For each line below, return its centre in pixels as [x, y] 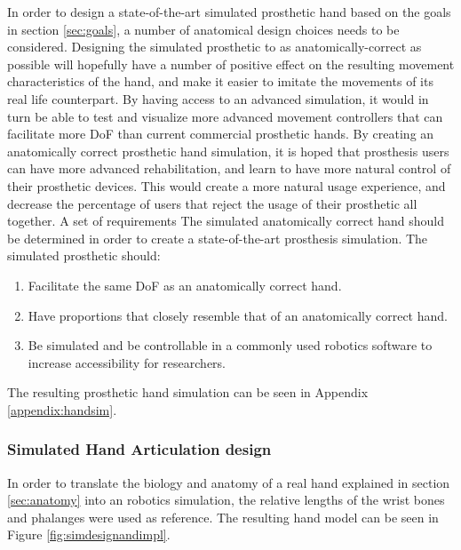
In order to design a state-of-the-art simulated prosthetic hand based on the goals [229, 12]
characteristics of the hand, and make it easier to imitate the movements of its [220, 81]
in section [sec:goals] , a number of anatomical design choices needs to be [203, 29]
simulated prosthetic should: [84, 255]
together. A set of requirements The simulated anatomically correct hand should [226, 221]
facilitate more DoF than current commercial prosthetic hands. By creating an [221, 134]
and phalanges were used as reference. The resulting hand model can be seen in [223, 517]
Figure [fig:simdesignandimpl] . [89, 534]
